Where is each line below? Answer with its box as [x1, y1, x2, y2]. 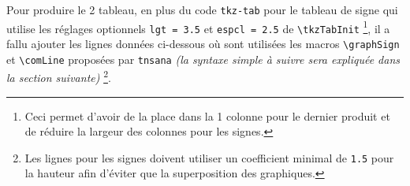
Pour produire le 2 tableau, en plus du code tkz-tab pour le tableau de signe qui [6, 2, 398, 17]
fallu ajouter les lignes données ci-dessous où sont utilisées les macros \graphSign [6, 35, 400, 51]
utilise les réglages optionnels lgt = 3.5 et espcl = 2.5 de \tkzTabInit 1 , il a [6, 17, 390, 36]
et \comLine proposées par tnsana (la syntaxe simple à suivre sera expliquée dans [6, 50, 401, 67]
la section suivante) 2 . [6, 67, 111, 85]
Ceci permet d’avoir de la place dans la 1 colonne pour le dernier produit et [24, 107, 390, 124]
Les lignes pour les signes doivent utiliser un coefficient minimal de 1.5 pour [24, 149, 394, 166]
